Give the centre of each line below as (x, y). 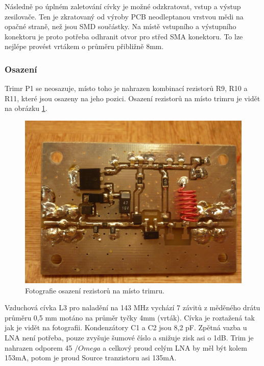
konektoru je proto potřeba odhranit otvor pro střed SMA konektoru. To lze (124, 36)
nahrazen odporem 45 (39, 347)
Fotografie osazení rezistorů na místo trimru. (95, 290)
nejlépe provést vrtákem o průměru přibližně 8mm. (84, 46)
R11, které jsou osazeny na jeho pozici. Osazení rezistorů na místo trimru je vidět (133, 98)
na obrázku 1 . (26, 108)
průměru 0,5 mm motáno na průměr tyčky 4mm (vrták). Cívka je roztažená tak (130, 317)
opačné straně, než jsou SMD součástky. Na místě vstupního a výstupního (121, 26)
